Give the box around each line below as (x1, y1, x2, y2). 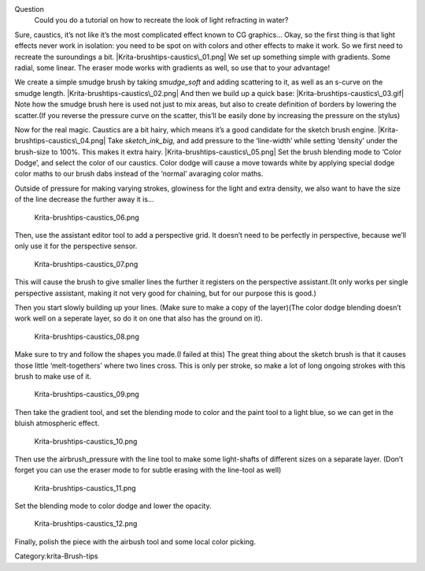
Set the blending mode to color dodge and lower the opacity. (14, 501, 212, 511)
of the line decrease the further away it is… (14, 195, 154, 204)
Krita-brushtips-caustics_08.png (34, 332, 139, 341)
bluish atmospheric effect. (14, 418, 100, 428)
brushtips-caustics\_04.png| (14, 136, 106, 146)
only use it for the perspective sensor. (14, 241, 138, 251)
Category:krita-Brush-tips (14, 551, 98, 561)
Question (14, 5, 45, 13)
